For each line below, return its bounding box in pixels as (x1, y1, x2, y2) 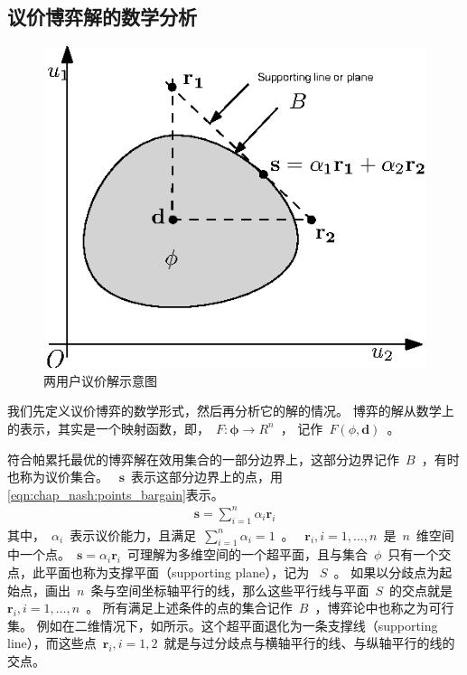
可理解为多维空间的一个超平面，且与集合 (126, 545, 368, 564)
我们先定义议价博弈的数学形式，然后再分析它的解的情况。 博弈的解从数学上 (7, 401, 454, 420)
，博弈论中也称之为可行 (314, 598, 454, 617)
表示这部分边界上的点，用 (131, 467, 284, 486)
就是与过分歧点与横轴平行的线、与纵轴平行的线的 (163, 633, 455, 652)
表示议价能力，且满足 (70, 525, 197, 544)
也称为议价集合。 (7, 467, 108, 486)
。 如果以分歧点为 (333, 563, 440, 582)
